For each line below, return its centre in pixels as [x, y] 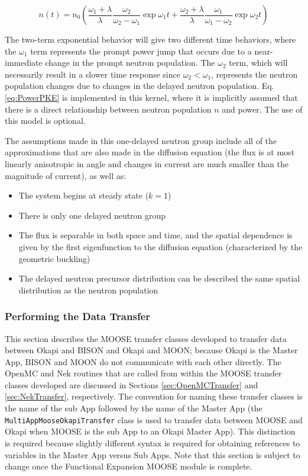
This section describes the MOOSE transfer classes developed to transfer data [146, 338]
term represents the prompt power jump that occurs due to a [141, 51]
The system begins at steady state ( [84, 195]
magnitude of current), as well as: [66, 175]
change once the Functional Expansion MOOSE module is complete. [129, 466]
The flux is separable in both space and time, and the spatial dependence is [155, 235]
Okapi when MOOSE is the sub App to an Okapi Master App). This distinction [150, 431]
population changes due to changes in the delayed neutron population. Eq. [140, 86]
